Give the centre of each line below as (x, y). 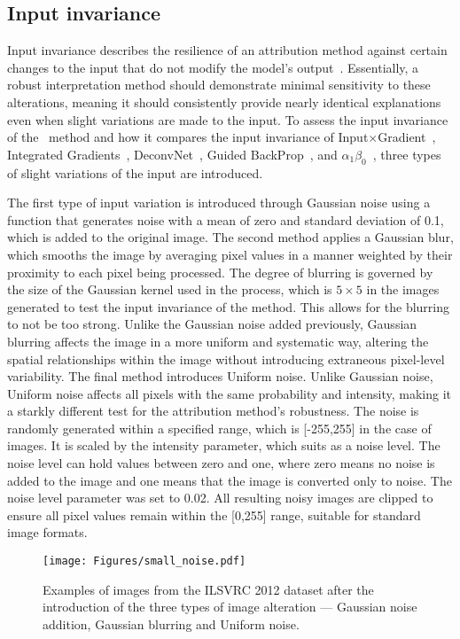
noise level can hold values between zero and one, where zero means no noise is (221, 463)
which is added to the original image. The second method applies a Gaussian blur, (230, 237)
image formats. (47, 532)
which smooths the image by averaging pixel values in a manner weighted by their (230, 254)
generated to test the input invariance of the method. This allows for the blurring (228, 306)
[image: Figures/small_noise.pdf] (144, 561)
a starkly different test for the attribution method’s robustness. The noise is (213, 411)
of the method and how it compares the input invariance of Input (188, 137)
